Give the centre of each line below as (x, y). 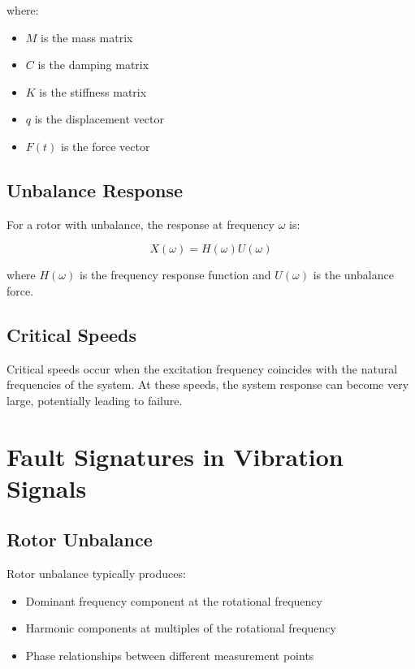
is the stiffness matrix (93, 91)
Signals (47, 488)
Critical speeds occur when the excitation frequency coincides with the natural (202, 368)
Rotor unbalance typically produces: (96, 574)
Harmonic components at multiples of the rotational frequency (181, 628)
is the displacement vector (99, 119)
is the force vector (106, 146)
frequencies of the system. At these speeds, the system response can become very (208, 384)
